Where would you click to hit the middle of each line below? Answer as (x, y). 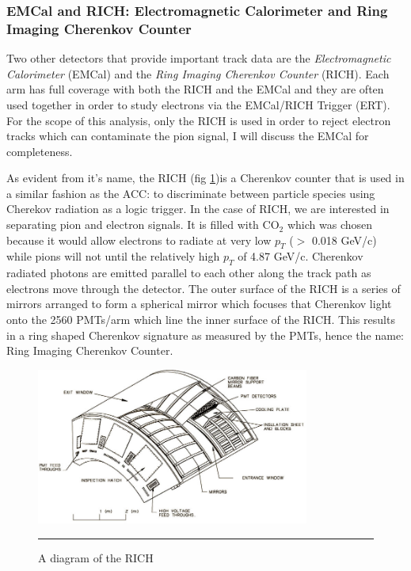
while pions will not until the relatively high (113, 256)
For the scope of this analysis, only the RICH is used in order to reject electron (199, 120)
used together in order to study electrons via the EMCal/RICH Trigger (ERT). (198, 104)
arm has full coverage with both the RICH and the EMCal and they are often (195, 89)
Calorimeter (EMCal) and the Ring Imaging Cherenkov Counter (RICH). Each (198, 73)
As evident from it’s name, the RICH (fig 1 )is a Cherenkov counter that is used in (205, 178)
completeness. (40, 151)
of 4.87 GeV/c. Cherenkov (301, 256)
